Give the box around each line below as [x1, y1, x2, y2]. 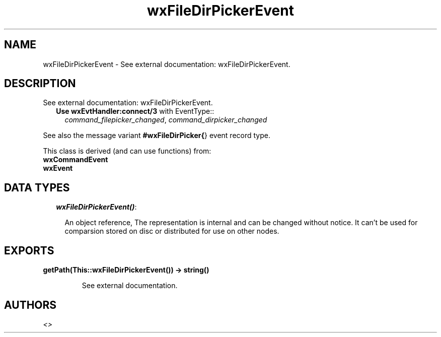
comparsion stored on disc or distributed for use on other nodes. [64, 227, 279, 236]
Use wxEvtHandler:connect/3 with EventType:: [56, 107, 214, 116]
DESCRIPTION [4, 77, 76, 90]
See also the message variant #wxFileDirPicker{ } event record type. [43, 131, 271, 140]
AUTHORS [4, 298, 57, 311]
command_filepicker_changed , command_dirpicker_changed [64, 115, 267, 124]
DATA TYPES [4, 181, 70, 194]
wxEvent [43, 164, 73, 173]
